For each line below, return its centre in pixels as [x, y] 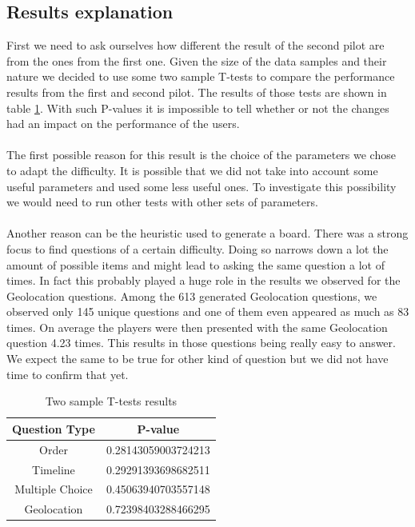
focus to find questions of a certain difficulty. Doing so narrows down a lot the [198, 248]
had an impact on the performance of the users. [123, 124]
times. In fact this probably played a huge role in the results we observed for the [204, 280]
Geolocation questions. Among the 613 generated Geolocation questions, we [192, 295]
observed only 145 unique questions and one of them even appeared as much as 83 [208, 311]
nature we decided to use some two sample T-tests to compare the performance [201, 76]
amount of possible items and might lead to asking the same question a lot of [196, 264]
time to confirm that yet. [68, 374]
